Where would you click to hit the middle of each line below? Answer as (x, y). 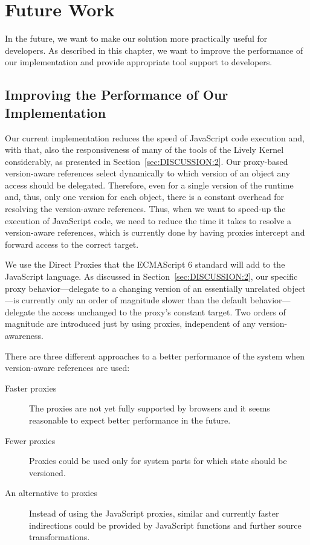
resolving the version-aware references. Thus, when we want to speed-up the (145, 209)
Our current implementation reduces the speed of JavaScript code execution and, (155, 137)
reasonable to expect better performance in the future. (130, 420)
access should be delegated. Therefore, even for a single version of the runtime (149, 185)
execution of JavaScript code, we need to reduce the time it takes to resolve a (148, 220)
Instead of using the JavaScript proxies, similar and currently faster (154, 513)
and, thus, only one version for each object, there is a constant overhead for (145, 197)
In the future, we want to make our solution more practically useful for (136, 38)
